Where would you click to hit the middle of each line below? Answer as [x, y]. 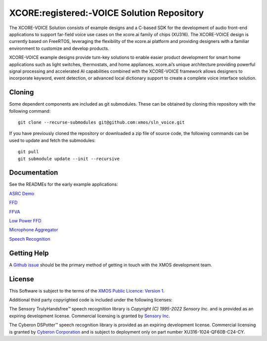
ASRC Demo [22, 193]
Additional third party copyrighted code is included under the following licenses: [91, 299]
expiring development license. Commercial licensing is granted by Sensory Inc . [89, 316]
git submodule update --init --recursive [69, 159]
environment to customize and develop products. [59, 48]
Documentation [34, 173]
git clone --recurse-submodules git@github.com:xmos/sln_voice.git [101, 122]
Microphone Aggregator [34, 230]
